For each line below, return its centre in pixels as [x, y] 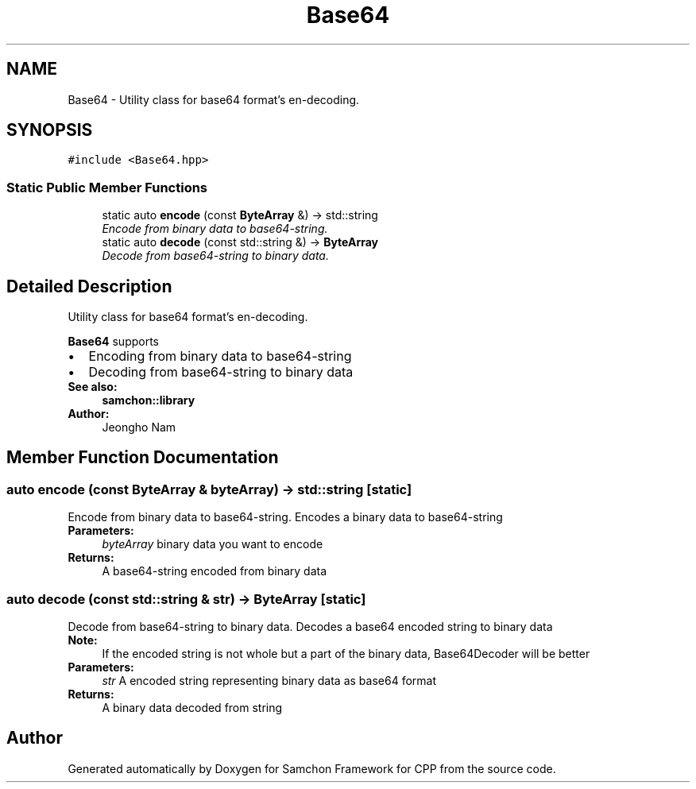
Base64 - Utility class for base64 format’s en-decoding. [214, 99]
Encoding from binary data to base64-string [220, 356]
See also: [93, 387]
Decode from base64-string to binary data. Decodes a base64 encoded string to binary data [310, 627]
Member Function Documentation [143, 458]
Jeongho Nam [139, 427]
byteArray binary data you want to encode [213, 544]
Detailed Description [89, 286]
